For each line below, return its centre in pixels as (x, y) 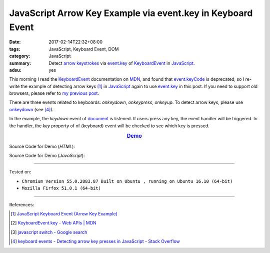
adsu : (15, 70)
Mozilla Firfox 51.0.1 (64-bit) (61, 188)
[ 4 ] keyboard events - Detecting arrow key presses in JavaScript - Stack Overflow (95, 241)
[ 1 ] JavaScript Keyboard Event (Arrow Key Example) (64, 214)
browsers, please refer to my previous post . (54, 93)
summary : (20, 63)
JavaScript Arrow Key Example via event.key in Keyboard (131, 13)
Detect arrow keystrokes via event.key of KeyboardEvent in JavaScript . (122, 63)
